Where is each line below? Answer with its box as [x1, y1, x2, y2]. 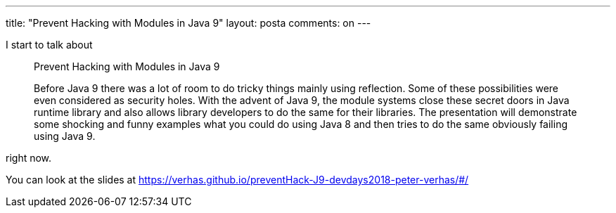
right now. [6, 152, 52, 164]
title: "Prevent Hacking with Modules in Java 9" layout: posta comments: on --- [6, 17, 371, 29]
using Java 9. [34, 130, 96, 142]
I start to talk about [6, 39, 93, 51]
